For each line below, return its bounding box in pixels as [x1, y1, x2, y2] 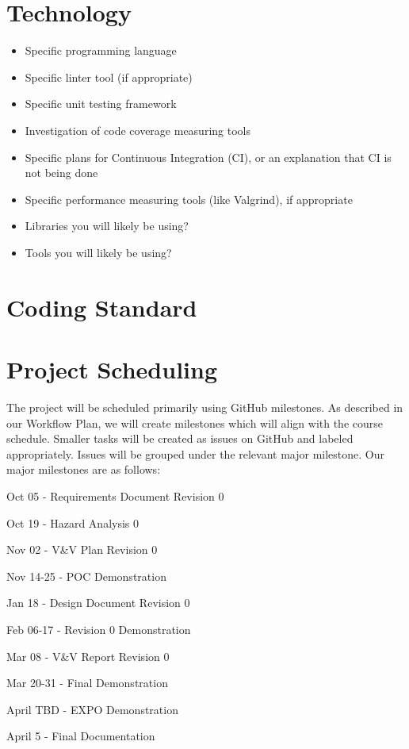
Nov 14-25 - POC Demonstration [6, 567, 166, 584]
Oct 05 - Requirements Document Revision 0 [6, 487, 224, 504]
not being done [25, 164, 98, 181]
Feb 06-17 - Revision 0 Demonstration [6, 620, 191, 637]
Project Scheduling [6, 353, 218, 386]
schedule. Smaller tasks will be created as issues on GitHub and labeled [6, 430, 354, 447]
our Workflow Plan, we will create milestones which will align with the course [6, 414, 384, 431]
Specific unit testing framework [25, 95, 177, 112]
